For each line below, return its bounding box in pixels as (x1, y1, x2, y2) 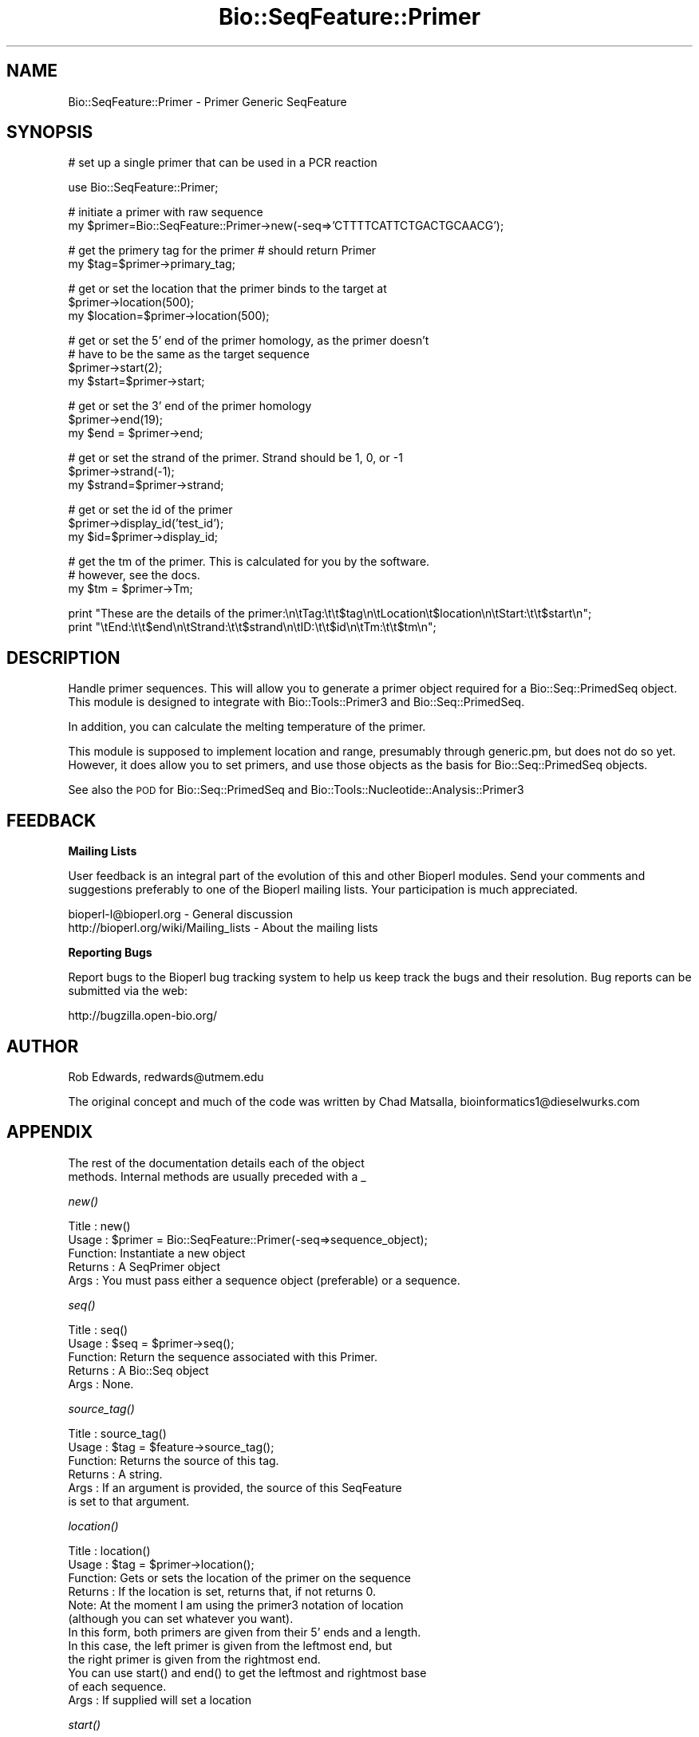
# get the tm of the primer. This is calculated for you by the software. (68, 555, 430, 569)
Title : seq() (68, 1322, 128, 1336)
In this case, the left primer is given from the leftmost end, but (68, 1638, 393, 1652)
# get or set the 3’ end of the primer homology (68, 399, 312, 413)
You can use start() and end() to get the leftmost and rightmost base (68, 1665, 427, 1680)
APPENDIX (6, 1122, 93, 1143)
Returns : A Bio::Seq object (68, 1363, 209, 1377)
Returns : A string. (68, 1467, 163, 1481)
